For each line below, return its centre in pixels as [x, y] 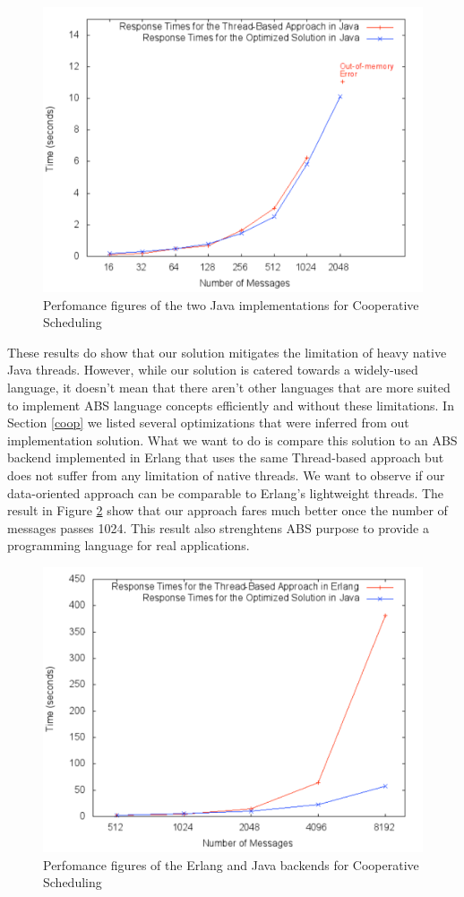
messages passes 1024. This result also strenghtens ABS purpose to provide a [218, 527]
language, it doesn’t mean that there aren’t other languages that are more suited [229, 387]
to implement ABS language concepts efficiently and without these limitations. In [231, 405]
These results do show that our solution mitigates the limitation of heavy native [227, 352]
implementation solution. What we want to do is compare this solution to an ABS [232, 440]
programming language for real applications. [129, 545]
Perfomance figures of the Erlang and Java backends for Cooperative [231, 864]
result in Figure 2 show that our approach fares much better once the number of [228, 510]
